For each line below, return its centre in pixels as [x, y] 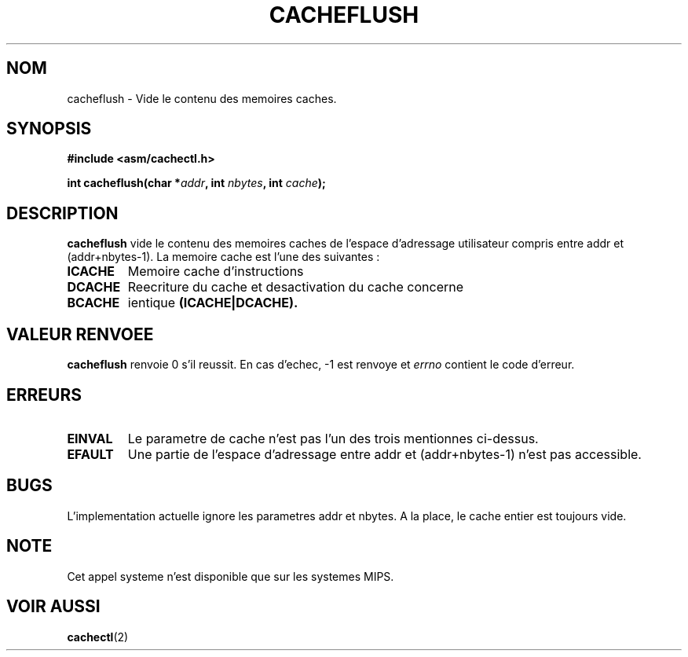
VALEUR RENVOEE [80, 334]
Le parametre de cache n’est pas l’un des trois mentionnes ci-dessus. [333, 438]
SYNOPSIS [49, 129]
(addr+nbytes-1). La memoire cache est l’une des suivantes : [223, 257]
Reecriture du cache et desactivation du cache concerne [296, 287]
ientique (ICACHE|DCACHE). [213, 303]
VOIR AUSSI [53, 607]
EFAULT [90, 454]
